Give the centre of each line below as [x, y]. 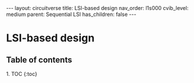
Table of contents [39, 60]
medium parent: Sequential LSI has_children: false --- [71, 14]
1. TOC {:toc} [22, 74]
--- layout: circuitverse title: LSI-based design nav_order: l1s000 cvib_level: [97, 8]
